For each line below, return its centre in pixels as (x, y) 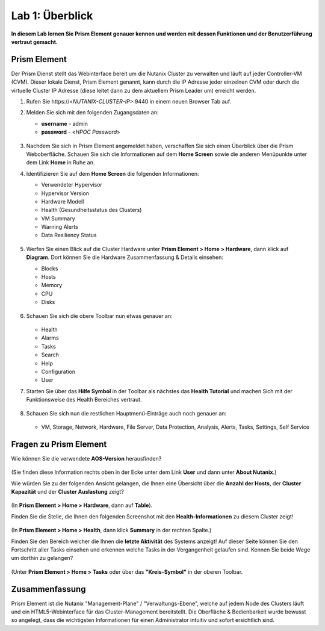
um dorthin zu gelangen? (42, 558)
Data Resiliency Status (69, 235)
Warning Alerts (60, 227)
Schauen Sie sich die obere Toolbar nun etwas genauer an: (99, 315)
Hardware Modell (63, 201)
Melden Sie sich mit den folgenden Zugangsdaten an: (92, 113)
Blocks (50, 269)
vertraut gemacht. (35, 42)
